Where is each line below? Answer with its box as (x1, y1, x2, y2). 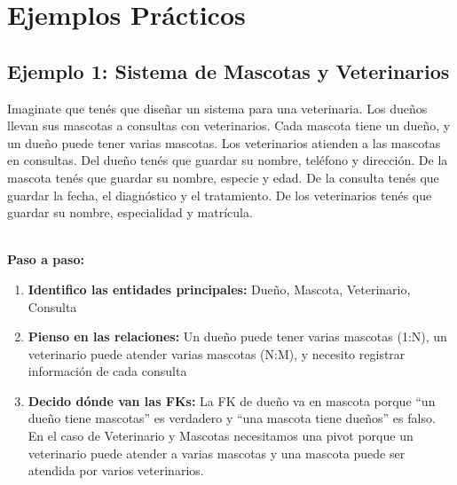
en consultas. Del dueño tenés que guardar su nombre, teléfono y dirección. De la (7, 151, 448, 169)
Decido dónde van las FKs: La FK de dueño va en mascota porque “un (28, 391, 436, 410)
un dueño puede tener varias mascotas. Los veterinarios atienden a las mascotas (7, 133, 441, 152)
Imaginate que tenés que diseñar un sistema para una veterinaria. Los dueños (7, 98, 428, 117)
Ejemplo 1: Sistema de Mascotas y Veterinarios (7, 57, 450, 84)
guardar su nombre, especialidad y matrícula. (7, 203, 253, 222)
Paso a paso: (7, 250, 84, 269)
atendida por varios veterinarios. (28, 461, 204, 480)
